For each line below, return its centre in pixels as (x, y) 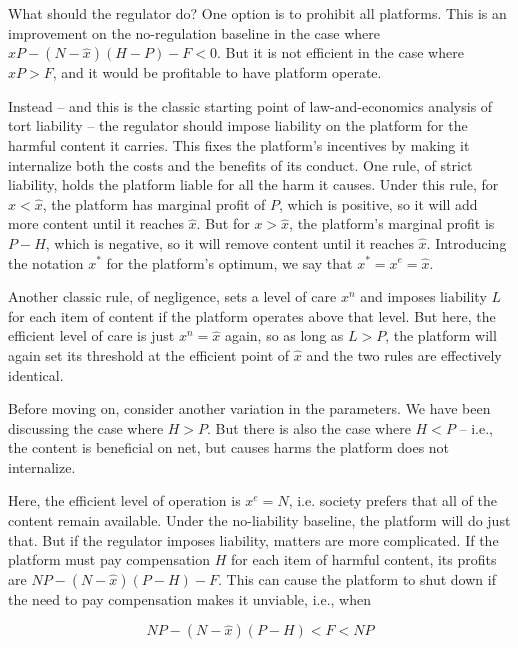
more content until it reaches (96, 223)
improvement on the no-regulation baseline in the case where (194, 32)
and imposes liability (423, 296)
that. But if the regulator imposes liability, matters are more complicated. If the (253, 539)
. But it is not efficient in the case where (340, 52)
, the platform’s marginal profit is (392, 223)
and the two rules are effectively (404, 354)
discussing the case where (86, 427)
